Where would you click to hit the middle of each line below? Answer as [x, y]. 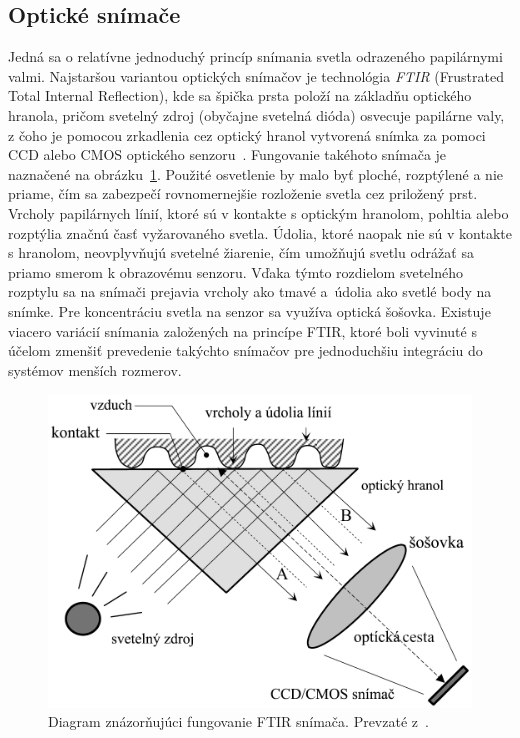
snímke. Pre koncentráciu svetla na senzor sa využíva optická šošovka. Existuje [249, 310]
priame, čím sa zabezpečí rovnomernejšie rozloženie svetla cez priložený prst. [243, 193]
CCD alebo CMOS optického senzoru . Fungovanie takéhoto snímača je [227, 154]
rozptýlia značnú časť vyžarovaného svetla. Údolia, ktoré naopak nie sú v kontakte [260, 232]
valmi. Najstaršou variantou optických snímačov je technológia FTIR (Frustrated [256, 75]
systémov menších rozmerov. [95, 369]
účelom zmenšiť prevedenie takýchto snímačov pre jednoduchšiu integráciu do [245, 350]
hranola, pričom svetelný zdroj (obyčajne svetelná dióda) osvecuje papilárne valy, [256, 114]
